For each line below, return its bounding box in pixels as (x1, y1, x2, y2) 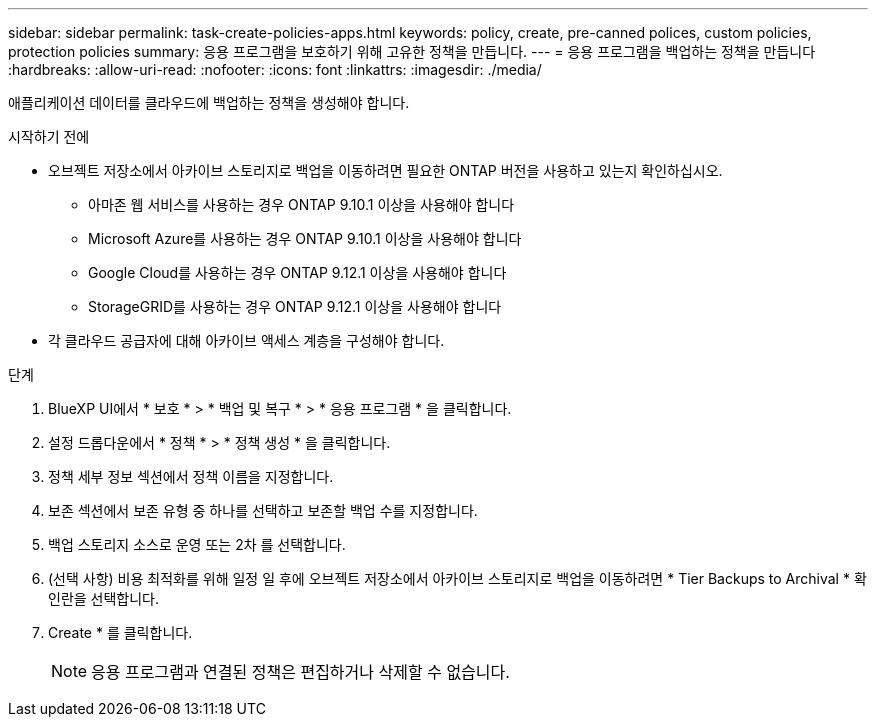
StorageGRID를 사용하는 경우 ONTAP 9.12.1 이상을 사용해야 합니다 (88, 298, 502, 315)
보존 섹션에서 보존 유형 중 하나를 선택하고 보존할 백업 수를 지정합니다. (48, 502, 478, 519)
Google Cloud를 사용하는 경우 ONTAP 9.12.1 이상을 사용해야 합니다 (88, 264, 507, 281)
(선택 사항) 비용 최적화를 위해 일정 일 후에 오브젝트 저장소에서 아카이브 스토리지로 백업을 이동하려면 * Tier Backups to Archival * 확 (48, 570, 867, 587)
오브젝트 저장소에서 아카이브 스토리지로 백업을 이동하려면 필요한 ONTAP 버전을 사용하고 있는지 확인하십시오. (48, 162, 723, 179)
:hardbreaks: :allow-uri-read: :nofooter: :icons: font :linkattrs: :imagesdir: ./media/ (8, 61, 542, 78)
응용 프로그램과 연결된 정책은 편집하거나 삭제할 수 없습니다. (91, 662, 510, 682)
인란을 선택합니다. (48, 590, 160, 607)
